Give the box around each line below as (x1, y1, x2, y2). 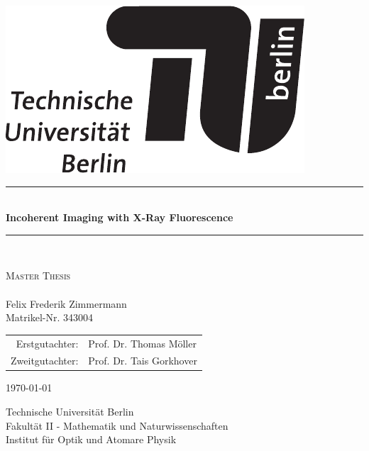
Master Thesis (6, 268, 71, 283)
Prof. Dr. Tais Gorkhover (88, 353, 197, 368)
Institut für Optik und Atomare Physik (6, 432, 177, 447)
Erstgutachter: (16, 335, 79, 350)
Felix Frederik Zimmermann (6, 296, 127, 311)
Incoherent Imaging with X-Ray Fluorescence (6, 210, 233, 225)
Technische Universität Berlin (6, 404, 134, 419)
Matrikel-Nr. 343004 (6, 310, 93, 325)
